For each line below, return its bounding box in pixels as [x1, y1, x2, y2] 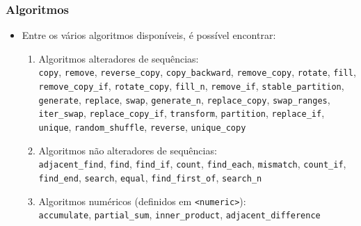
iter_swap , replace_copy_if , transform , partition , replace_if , [38, 106, 325, 120]
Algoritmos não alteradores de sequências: [38, 143, 217, 157]
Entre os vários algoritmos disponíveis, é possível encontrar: [22, 28, 276, 42]
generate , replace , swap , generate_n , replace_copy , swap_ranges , [38, 92, 330, 106]
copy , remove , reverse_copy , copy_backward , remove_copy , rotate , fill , [38, 65, 356, 79]
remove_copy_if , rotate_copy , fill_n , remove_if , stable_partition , [38, 79, 344, 93]
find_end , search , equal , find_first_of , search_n [38, 170, 262, 184]
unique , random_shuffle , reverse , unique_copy [38, 120, 246, 134]
